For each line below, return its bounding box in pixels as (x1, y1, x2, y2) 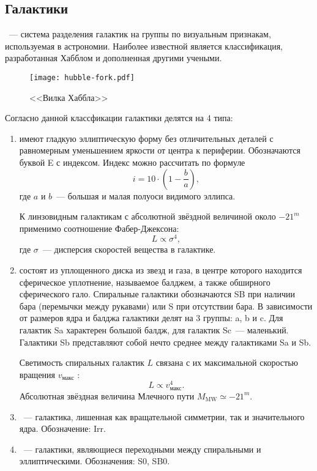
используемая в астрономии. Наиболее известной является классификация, (5, 39, 283, 52)
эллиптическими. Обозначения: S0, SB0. (19, 454, 170, 467)
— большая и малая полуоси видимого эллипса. (56, 189, 236, 202)
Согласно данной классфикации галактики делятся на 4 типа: (5, 111, 233, 124)
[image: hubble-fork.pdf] (29, 73, 135, 82)
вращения (19, 368, 56, 380)
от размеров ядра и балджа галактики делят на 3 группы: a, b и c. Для (19, 311, 283, 324)
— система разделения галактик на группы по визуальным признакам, (9, 28, 271, 40)
